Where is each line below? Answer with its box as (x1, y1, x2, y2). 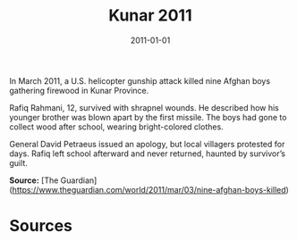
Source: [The (9, 175, 59, 186)
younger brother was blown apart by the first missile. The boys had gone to (9, 112, 287, 122)
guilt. (9, 157, 29, 168)
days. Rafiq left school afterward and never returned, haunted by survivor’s (9, 148, 286, 159)
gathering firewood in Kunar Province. (9, 85, 149, 96)
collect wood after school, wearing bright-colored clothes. (9, 121, 224, 132)
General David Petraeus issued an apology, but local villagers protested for (9, 138, 285, 149)
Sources (9, 216, 73, 237)
